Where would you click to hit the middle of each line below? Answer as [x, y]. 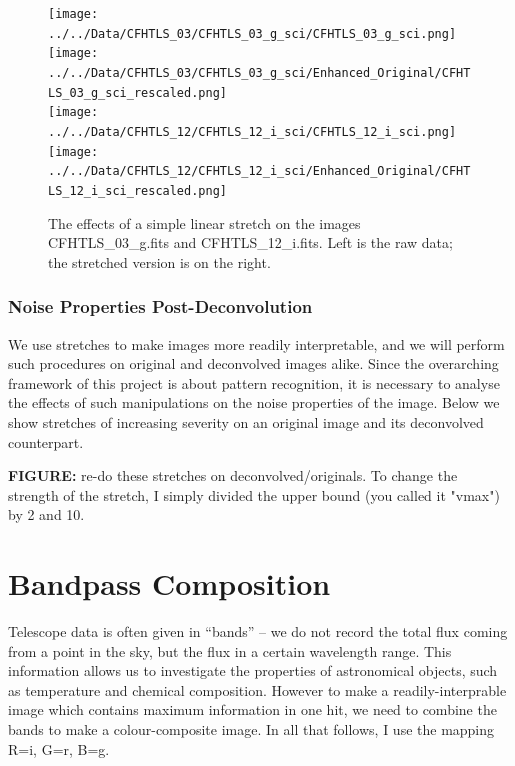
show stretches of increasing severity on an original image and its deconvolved [246, 421]
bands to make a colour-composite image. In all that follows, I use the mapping [251, 729]
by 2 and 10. [46, 514]
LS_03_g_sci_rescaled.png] [137, 92]
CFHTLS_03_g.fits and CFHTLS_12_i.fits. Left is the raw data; [250, 242]
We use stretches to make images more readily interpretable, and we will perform [256, 343]
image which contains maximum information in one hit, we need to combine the [252, 709]
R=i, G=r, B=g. [59, 748]
